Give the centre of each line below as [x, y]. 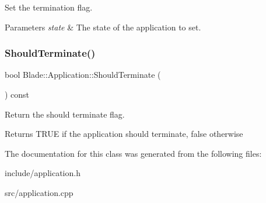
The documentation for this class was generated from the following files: [133, 153]
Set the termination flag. [49, 7]
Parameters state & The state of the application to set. [103, 27]
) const [17, 94]
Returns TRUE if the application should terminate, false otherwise [124, 134]
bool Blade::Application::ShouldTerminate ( [83, 75]
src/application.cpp [39, 192]
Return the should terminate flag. [65, 114]
